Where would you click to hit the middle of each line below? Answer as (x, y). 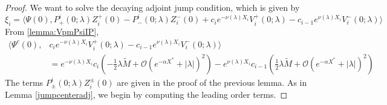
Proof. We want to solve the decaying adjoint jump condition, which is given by (152, 7)
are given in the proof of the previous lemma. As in (212, 82)
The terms (24, 82)
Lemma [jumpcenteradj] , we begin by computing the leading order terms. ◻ (146, 94)
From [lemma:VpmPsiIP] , (52, 31)
